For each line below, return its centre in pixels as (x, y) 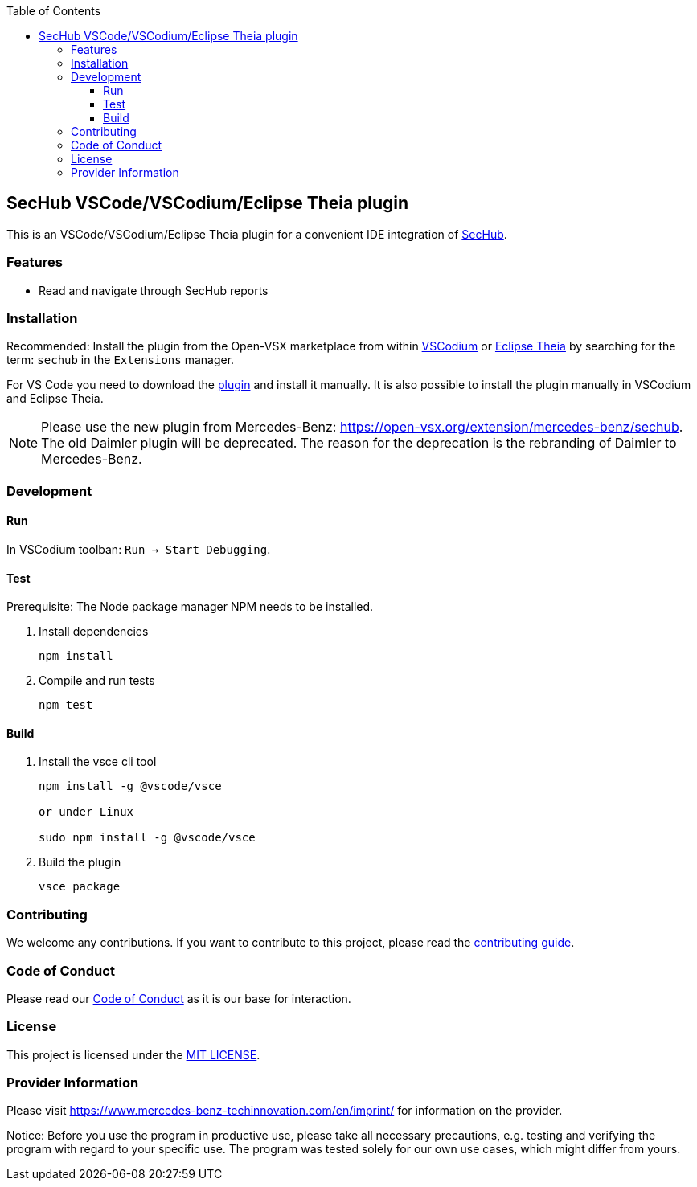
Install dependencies (94, 632)
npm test (66, 705)
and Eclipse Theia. (55, 399)
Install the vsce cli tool (98, 762)
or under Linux (86, 812)
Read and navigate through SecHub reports (154, 290)
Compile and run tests (97, 681)
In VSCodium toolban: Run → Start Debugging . (139, 549)
